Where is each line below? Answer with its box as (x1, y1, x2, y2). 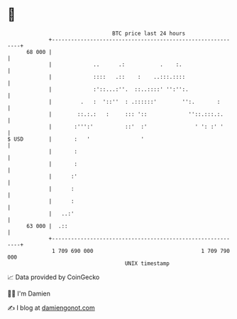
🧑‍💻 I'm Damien (7, 289, 51, 298)
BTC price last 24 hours (112, 30, 186, 37)
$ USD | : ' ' (7, 135, 144, 143)
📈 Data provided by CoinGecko (7, 273, 100, 281)
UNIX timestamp (124, 259, 170, 267)
